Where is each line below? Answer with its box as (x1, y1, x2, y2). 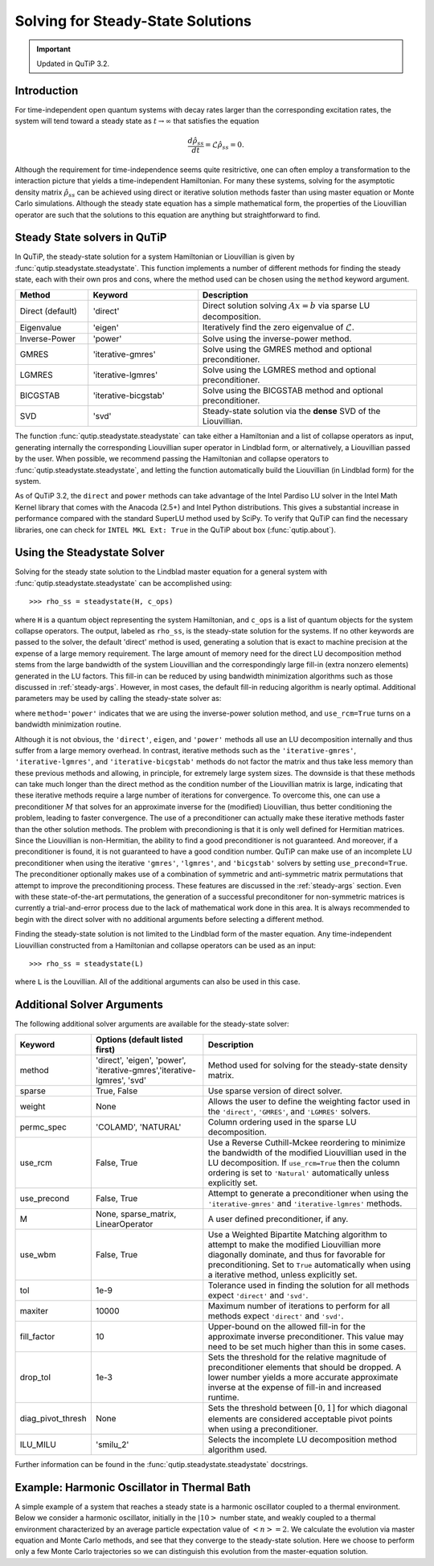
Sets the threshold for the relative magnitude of (207, 1351, 387, 1363)
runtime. (207, 1392, 240, 1403)
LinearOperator (95, 1218, 154, 1229)
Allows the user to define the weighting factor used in (207, 1096, 411, 1107)
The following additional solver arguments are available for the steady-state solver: (14, 1019, 289, 1029)
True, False (95, 1085, 138, 1097)
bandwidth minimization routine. (14, 719, 122, 729)
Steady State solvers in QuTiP (14, 231, 167, 244)
